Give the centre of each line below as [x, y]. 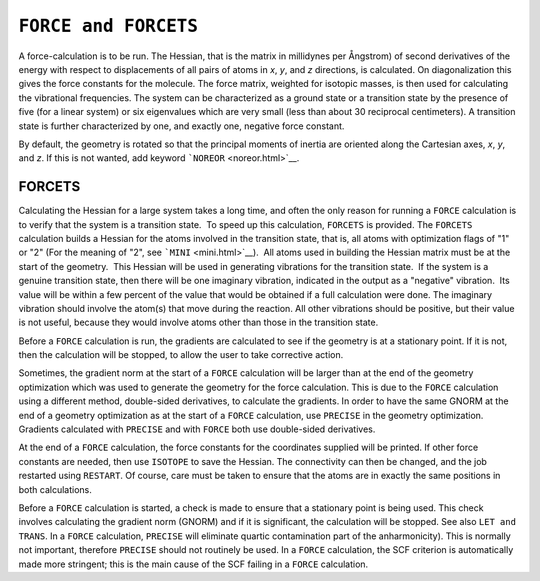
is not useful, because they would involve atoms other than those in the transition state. [198, 322]
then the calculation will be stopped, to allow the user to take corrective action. [181, 355]
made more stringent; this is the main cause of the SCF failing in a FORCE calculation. [193, 564]
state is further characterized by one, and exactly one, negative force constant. [181, 126]
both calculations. [55, 489]
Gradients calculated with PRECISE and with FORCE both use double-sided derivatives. [197, 429]
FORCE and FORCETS [108, 26]
